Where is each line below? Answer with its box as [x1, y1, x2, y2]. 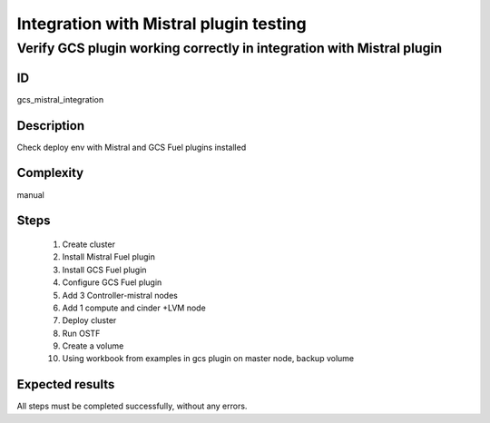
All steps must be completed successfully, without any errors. [16, 400, 248, 412]
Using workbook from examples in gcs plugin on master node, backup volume [62, 353, 354, 364]
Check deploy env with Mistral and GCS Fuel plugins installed [16, 142, 247, 152]
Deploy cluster [62, 315, 117, 326]
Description [16, 118, 85, 133]
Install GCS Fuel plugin [62, 264, 147, 275]
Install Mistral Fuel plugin [62, 251, 156, 262]
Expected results [16, 377, 115, 392]
